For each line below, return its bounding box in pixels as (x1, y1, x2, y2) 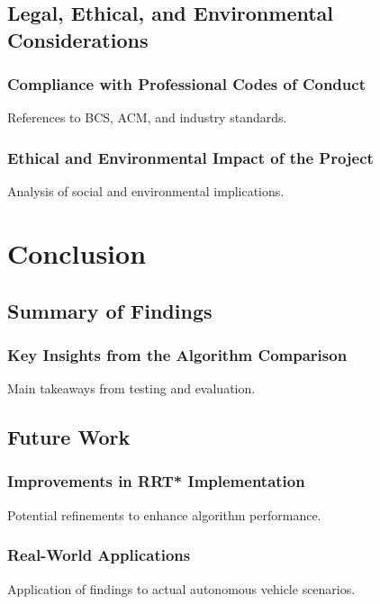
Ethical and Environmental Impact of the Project (7, 146, 374, 168)
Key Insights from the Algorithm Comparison (7, 343, 348, 365)
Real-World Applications (7, 544, 191, 566)
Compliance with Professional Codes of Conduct (7, 73, 366, 95)
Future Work (7, 423, 131, 451)
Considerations (7, 25, 149, 53)
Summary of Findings (7, 296, 213, 324)
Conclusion (7, 234, 147, 271)
